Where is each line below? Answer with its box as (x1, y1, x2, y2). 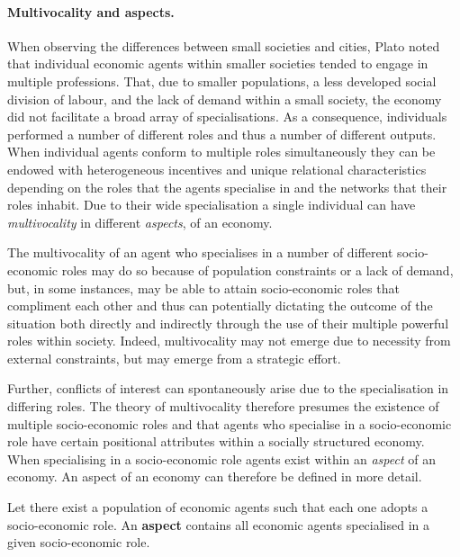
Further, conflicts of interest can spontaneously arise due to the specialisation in (7, 379, 449, 398)
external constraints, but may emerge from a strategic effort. (7, 348, 341, 367)
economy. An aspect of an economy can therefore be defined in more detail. (7, 467, 422, 486)
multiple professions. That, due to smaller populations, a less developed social (7, 71, 437, 90)
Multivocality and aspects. (7, 2, 175, 21)
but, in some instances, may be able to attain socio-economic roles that (7, 278, 400, 297)
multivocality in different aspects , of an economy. (7, 212, 273, 231)
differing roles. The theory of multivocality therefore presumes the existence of (7, 397, 439, 416)
